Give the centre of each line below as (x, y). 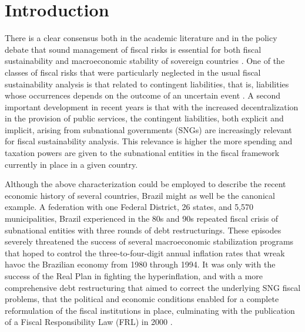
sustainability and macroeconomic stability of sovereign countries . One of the (145, 61)
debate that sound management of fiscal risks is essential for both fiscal (133, 49)
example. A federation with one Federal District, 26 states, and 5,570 (129, 207)
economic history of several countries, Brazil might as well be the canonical (140, 195)
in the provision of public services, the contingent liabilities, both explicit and (144, 118)
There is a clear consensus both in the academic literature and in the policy (141, 38)
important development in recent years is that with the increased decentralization (152, 106)
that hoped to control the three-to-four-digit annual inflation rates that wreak (145, 253)
